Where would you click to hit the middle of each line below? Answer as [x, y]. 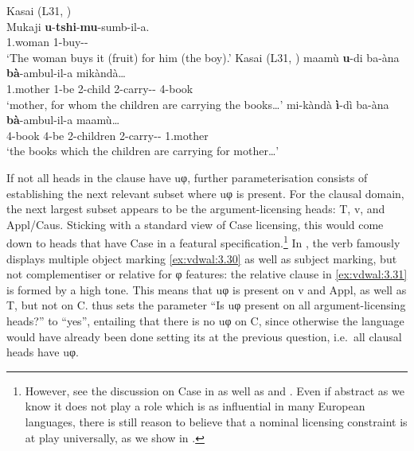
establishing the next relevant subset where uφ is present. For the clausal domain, [205, 193]
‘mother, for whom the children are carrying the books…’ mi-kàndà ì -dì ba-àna [198, 104]
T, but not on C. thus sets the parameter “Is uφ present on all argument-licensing [206, 305]
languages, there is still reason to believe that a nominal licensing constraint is [216, 421]
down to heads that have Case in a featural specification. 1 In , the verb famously [203, 241]
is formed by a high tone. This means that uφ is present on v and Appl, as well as [207, 289]
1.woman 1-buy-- [47, 42]
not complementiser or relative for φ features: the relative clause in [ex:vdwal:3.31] [207, 274]
